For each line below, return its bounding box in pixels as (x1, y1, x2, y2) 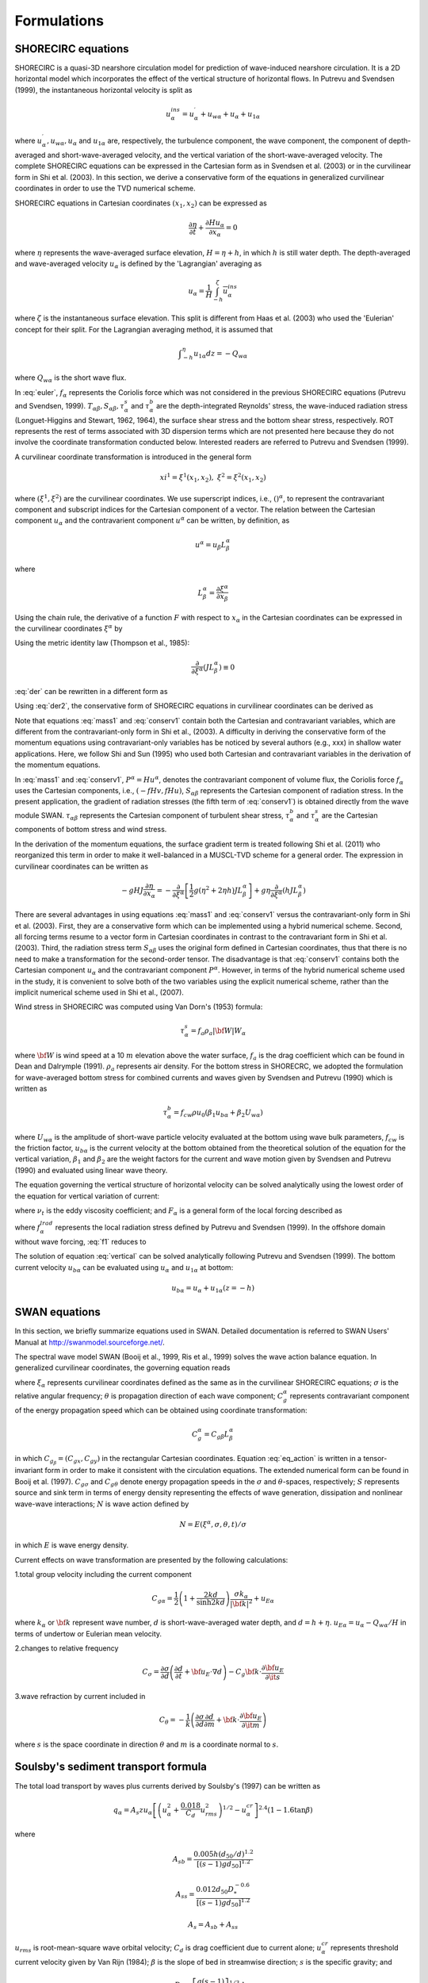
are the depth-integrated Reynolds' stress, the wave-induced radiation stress (155, 401, 408, 410)
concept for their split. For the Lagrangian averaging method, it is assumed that (14, 324, 273, 334)
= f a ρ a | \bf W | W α (190, 1026, 246, 1038)
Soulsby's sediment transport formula (14, 1760, 208, 1774)
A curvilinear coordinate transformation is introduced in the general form (14, 452, 252, 462)
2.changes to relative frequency (14, 1644, 119, 1653)
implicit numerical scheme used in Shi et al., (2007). (14, 988, 184, 997)
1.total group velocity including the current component (14, 1570, 192, 1579)
